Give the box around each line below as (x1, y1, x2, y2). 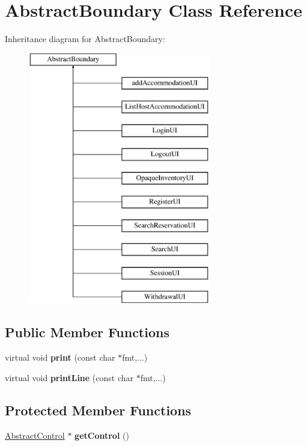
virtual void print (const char (5, 351, 115, 364)
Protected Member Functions (5, 400, 192, 419)
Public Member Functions (5, 323, 169, 341)
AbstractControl (5, 429, 65, 441)
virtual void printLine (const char (5, 371, 134, 383)
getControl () (74, 429, 129, 441)
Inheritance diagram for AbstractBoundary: (5, 32, 165, 45)
